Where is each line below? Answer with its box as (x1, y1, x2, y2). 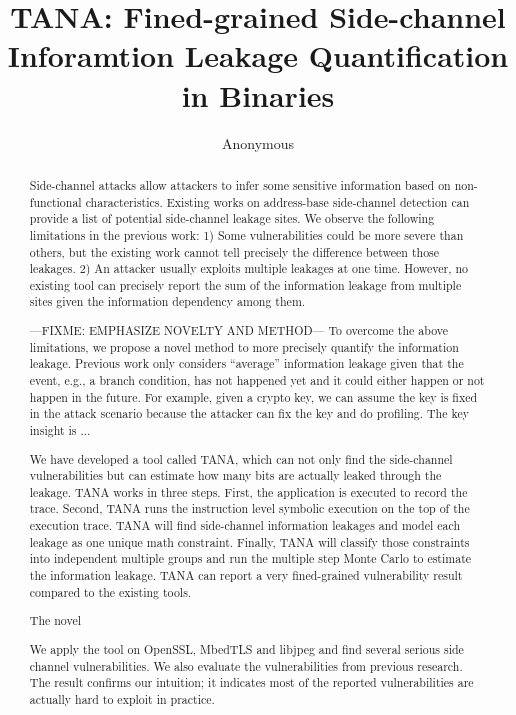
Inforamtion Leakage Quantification (7, 35, 509, 76)
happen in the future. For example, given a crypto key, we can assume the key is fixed (29, 388, 478, 405)
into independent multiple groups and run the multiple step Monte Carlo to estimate (29, 550, 472, 567)
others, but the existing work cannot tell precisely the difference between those (29, 243, 440, 260)
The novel (29, 612, 81, 629)
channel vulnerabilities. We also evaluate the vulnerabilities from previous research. (29, 657, 463, 674)
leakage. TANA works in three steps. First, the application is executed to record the (29, 483, 468, 500)
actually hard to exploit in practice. (29, 690, 215, 707)
